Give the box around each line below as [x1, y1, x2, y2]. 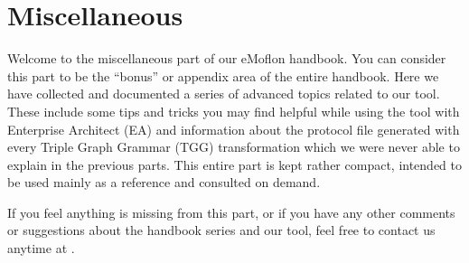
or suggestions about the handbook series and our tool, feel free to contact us [7, 221, 436, 240]
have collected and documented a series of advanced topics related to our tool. [7, 84, 440, 103]
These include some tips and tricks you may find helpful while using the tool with [7, 101, 460, 120]
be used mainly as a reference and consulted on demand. [7, 173, 321, 192]
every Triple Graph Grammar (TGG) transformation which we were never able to [7, 137, 460, 156]
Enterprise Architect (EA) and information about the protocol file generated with [7, 119, 460, 138]
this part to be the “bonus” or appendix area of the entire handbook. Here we [7, 66, 439, 85]
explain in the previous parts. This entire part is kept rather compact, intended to [7, 155, 463, 174]
